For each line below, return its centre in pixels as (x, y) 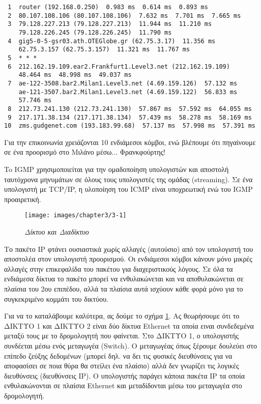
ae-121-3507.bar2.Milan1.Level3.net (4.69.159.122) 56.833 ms (128, 92)
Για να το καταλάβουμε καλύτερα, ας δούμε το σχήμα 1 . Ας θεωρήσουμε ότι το (122, 316)
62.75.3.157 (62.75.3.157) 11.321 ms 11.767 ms (104, 50)
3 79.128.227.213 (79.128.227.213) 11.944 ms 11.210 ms (110, 24)
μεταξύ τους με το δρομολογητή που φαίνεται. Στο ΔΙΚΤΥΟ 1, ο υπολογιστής (122, 336)
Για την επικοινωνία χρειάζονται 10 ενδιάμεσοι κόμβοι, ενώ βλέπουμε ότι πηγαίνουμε (130, 142)
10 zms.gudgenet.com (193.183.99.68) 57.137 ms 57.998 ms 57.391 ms (130, 126)
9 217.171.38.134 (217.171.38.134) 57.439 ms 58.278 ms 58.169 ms (130, 117)
